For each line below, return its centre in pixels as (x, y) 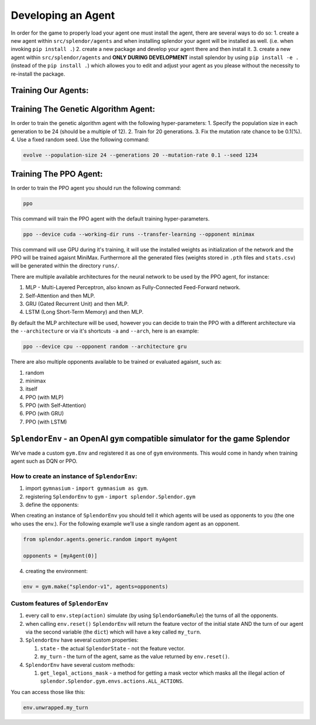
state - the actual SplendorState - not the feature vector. (113, 648)
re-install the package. (38, 74)
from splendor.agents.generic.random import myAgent (100, 539)
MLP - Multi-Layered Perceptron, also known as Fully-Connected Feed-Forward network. (133, 287)
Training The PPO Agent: (57, 174)
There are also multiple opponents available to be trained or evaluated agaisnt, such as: (116, 362)
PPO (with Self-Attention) (56, 405)
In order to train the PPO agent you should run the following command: (96, 188)
